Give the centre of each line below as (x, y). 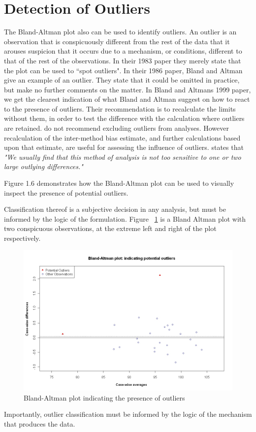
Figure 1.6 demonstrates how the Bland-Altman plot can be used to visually (119, 183)
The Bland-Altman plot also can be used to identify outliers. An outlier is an (120, 32)
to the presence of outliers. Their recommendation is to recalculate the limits (120, 108)
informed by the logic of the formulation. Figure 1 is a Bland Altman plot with (125, 218)
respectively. (22, 238)
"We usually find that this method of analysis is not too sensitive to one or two (123, 157)
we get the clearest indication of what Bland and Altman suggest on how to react (127, 99)
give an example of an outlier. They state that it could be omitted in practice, (122, 80)
